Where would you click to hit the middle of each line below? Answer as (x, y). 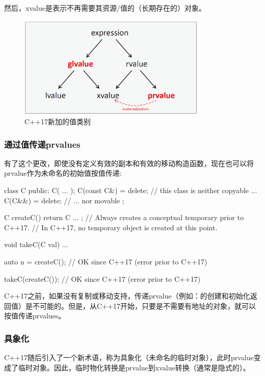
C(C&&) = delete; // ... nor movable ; (64, 200)
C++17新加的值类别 (58, 122)
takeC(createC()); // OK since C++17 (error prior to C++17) (102, 278)
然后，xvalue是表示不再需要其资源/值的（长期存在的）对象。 (105, 8)
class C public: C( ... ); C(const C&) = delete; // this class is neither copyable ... (131, 190)
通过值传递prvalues (42, 144)
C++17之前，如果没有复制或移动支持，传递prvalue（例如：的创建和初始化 (127, 296)
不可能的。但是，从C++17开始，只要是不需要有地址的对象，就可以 (144, 305)
